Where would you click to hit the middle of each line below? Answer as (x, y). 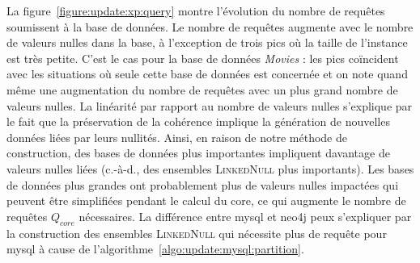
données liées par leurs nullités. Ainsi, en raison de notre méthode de (177, 137)
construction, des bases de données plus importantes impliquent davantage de (198, 153)
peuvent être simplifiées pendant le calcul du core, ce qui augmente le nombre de (206, 200)
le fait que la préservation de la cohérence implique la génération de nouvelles (198, 121)
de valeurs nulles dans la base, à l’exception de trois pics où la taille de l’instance (207, 42)
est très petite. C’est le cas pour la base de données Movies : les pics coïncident (203, 58)
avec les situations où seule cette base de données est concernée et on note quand (207, 74)
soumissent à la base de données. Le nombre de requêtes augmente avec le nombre (210, 26)
